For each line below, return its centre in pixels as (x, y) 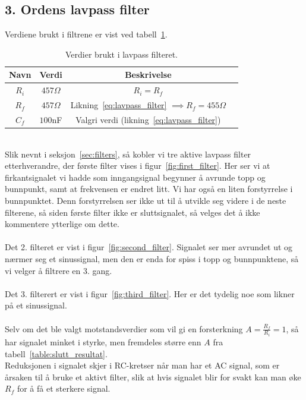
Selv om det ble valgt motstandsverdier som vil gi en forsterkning (124, 328)
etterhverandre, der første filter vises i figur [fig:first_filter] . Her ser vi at (138, 166)
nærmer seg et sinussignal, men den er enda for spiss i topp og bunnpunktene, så (152, 258)
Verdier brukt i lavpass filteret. (122, 54)
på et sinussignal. (36, 305)
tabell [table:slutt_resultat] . (56, 353)
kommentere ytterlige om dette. (62, 224)
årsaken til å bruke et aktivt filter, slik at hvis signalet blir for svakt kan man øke (153, 377)
